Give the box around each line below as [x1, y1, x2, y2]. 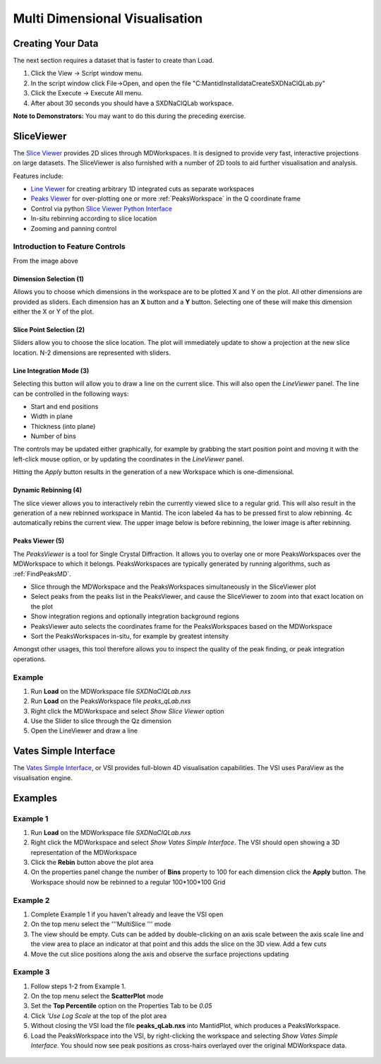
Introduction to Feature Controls [13, 242, 126, 252]
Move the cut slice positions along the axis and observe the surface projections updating [30, 950, 289, 958]
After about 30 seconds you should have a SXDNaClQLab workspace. [30, 99, 234, 107]
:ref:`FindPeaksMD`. [13, 569, 71, 578]
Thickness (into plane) [30, 422, 96, 430]
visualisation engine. [13, 774, 73, 782]
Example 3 [13, 967, 50, 977]
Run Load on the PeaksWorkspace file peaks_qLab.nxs [30, 697, 191, 706]
